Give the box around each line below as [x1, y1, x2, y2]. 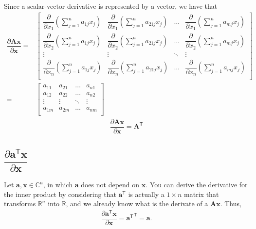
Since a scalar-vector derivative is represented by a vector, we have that [4, 1, 218, 11]
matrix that [184, 189, 219, 199]
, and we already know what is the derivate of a [66, 198, 208, 209]
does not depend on [81, 180, 140, 190]
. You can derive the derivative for [146, 180, 248, 190]
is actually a [128, 189, 165, 199]
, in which [43, 180, 73, 190]
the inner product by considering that [4, 189, 116, 199]
